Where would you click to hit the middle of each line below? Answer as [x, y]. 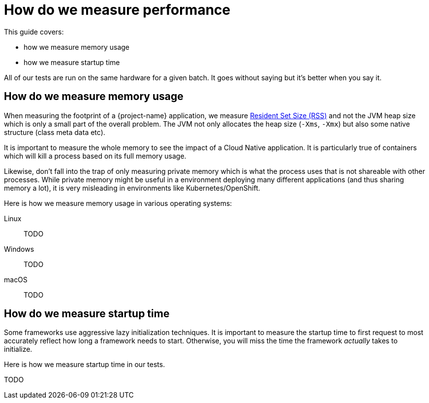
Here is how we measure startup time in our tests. [85, 365]
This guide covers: [34, 32]
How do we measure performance [117, 10]
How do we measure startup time [87, 314]
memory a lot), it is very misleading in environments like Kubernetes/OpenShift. [132, 188]
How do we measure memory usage [94, 97]
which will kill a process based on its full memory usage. [95, 156]
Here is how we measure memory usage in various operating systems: [118, 203]
